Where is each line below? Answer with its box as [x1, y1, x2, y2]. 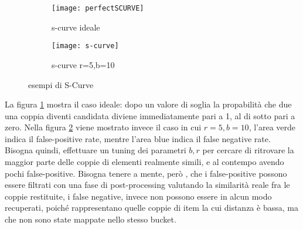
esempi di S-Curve [28, 78, 94, 90]
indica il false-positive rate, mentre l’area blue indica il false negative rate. [5, 132, 271, 144]
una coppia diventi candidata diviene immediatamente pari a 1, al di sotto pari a [5, 109, 295, 122]
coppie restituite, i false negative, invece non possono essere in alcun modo [5, 190, 272, 202]
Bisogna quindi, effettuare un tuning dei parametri [5, 144, 186, 156]
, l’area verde [248, 121, 296, 133]
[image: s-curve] [52, 42, 119, 50]
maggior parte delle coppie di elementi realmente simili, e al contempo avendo [5, 156, 284, 168]
